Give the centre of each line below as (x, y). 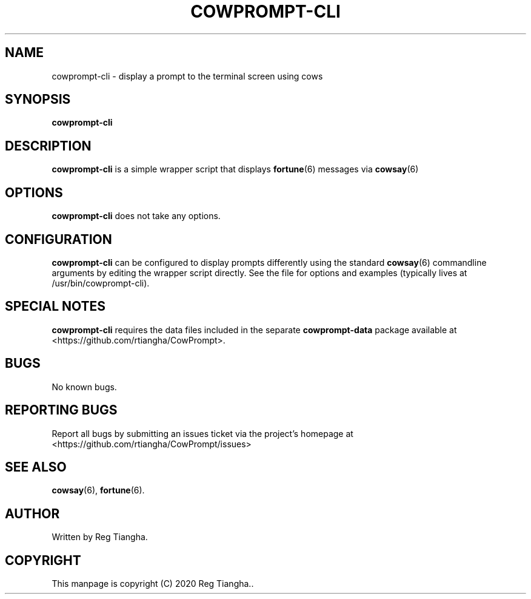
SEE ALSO (36, 467)
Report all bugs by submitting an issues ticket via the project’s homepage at (202, 433)
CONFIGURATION (58, 239)
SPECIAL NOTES (55, 306)
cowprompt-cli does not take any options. (136, 216)
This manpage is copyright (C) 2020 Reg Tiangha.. (153, 584)
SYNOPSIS (38, 100)
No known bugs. (84, 387)
